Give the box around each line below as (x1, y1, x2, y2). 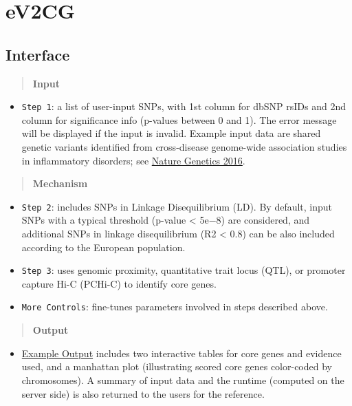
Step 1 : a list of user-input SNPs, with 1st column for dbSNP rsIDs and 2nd (21, 99, 346, 114)
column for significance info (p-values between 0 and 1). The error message (21, 112, 337, 127)
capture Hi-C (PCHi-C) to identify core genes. (21, 276, 217, 290)
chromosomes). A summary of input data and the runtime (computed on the (21, 372, 344, 387)
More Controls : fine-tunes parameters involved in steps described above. (21, 299, 328, 314)
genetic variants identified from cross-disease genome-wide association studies (21, 140, 347, 154)
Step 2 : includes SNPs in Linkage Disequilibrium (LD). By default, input (21, 199, 333, 213)
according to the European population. (21, 239, 186, 254)
